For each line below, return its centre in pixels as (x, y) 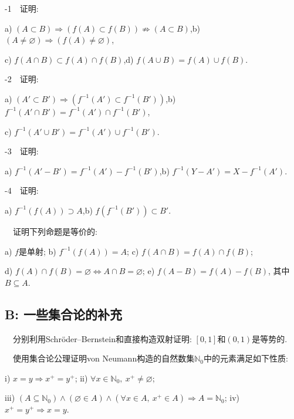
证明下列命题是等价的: (55, 231)
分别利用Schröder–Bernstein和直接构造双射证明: (102, 338)
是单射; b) (37, 251)
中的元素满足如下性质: (246, 358)
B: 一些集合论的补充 (63, 314)
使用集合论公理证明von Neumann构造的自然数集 (104, 358)
